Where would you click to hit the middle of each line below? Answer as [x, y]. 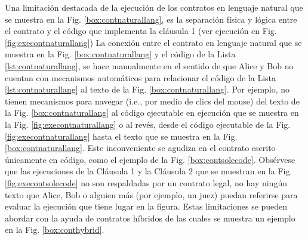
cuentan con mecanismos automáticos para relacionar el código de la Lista [141, 77]
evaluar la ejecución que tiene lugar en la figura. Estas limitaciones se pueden [146, 206]
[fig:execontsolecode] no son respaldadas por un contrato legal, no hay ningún [146, 182]
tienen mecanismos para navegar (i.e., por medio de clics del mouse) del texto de [152, 101]
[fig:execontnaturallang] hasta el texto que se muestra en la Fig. [121, 136]
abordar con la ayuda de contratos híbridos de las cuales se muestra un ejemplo [150, 218]
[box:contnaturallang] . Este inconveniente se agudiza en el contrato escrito [140, 148]
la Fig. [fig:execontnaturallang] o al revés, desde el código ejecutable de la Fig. [148, 124]
